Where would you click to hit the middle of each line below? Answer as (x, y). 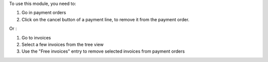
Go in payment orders (44, 13)
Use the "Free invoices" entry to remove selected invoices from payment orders (103, 51)
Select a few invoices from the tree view (63, 44)
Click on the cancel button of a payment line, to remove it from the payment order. (105, 19)
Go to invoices (36, 37)
